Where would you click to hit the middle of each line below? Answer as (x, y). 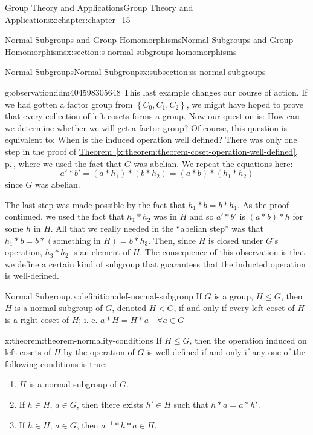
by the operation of (99, 352)
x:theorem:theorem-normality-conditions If (83, 340)
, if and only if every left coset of (234, 308)
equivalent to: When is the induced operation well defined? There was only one (151, 139)
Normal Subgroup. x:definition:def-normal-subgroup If (103, 296)
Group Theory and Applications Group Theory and (99, 7)
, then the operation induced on (248, 340)
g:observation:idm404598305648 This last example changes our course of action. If (156, 92)
